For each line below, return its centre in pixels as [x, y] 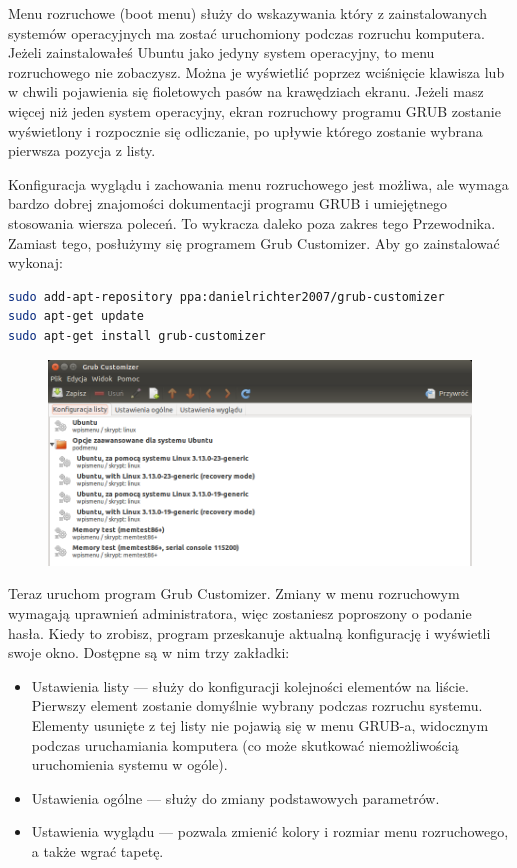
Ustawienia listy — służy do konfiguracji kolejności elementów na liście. [250, 685]
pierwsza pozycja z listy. [82, 150]
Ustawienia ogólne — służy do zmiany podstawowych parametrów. [235, 797]
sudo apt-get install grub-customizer [137, 335]
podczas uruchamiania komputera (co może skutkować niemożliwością [245, 744]
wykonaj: [35, 262]
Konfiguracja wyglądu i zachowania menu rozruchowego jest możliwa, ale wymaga [258, 183]
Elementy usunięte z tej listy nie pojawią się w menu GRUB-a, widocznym [260, 725]
